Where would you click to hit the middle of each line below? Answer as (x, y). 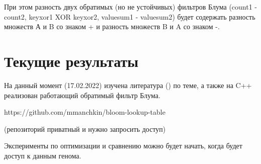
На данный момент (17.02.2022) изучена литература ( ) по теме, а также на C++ (128, 85)
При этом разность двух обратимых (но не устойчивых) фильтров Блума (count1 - (130, 7)
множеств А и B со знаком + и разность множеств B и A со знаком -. (112, 26)
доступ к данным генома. (43, 155)
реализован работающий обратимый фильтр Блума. (82, 95)
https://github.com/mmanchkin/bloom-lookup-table (85, 112)
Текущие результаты (71, 61)
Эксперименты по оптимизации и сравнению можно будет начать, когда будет (123, 146)
